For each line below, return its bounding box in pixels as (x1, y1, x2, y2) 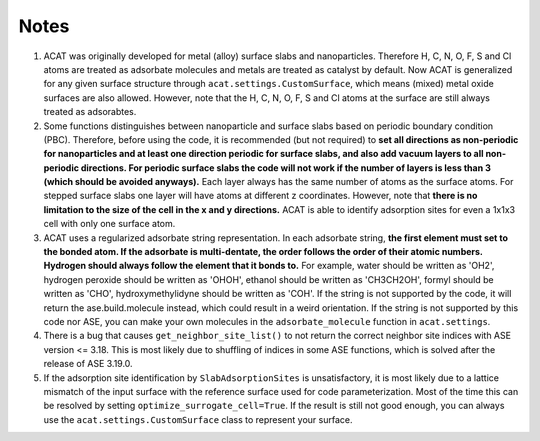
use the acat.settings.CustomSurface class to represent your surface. (43, 413, 353, 425)
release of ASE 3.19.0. (43, 358, 134, 370)
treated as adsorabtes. (43, 106, 137, 118)
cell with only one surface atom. (43, 218, 176, 230)
